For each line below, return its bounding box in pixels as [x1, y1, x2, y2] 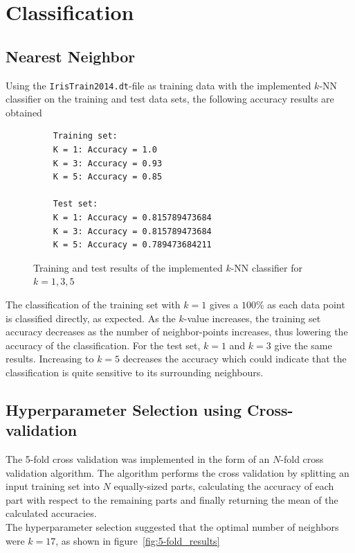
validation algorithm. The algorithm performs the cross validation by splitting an [6, 465, 349, 480]
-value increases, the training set [183, 310, 321, 325]
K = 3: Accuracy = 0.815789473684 [53, 226, 212, 236]
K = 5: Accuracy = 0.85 [53, 172, 163, 182]
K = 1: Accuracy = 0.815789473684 [53, 212, 212, 222]
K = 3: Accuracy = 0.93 [53, 158, 163, 168]
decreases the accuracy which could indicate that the [122, 351, 347, 366]
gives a [209, 297, 239, 311]
